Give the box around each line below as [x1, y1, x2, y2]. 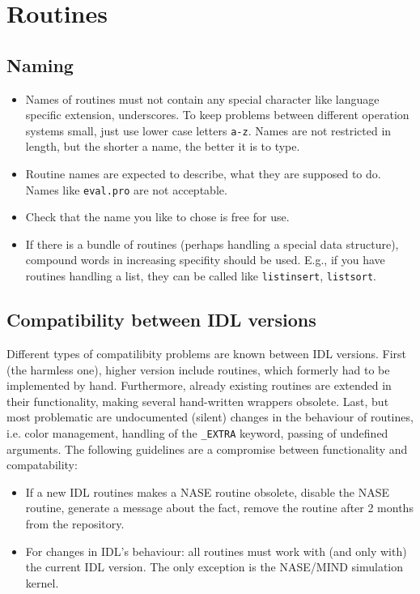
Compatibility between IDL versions [6, 307, 316, 332]
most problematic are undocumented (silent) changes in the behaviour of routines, [6, 408, 414, 425]
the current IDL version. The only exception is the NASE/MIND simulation [25, 558, 404, 575]
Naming [6, 52, 74, 77]
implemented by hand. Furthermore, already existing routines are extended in [6, 377, 392, 394]
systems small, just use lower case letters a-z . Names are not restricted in [25, 122, 392, 139]
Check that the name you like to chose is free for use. [25, 208, 290, 225]
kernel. [25, 574, 59, 591]
